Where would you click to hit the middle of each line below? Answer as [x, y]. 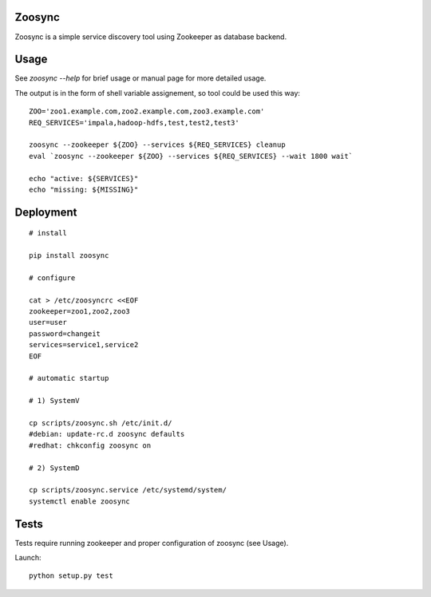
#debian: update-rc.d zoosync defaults [107, 434]
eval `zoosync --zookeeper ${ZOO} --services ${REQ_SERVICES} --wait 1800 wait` [191, 156]
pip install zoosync [69, 256]
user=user [48, 322]
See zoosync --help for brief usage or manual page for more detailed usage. [140, 78]
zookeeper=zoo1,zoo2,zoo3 [80, 312]
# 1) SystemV [54, 401]
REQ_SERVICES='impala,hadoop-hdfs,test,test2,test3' [134, 123]
